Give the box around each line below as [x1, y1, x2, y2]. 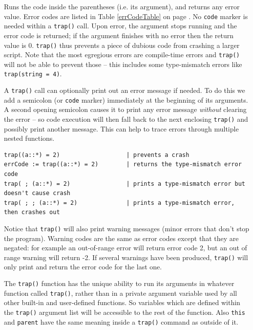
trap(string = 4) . [4, 68, 62, 79]
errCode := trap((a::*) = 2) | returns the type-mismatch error [4, 161, 242, 168]
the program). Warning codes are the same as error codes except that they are [4, 233, 239, 243]
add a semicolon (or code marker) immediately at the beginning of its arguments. [4, 94, 248, 105]
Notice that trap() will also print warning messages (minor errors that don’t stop [4, 223, 250, 233]
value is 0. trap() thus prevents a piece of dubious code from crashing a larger [4, 40, 240, 50]
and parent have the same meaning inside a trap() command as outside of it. [4, 316, 238, 327]
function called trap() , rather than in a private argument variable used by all [4, 287, 237, 298]
